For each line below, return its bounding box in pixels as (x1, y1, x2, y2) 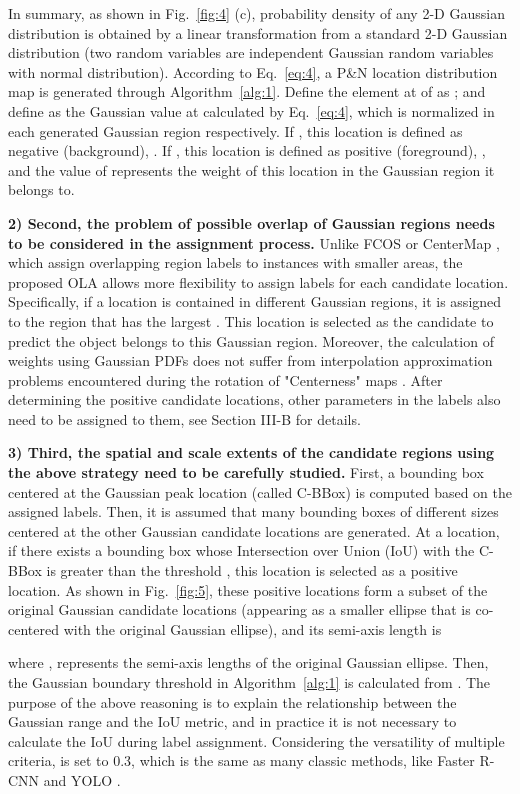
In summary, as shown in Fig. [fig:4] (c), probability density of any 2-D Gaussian (8, 3, 505, 23)
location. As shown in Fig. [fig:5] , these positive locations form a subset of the (8, 579, 488, 600)
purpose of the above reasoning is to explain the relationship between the (8, 691, 457, 712)
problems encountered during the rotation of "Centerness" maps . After (8, 369, 443, 390)
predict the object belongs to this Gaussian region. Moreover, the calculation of (8, 330, 494, 351)
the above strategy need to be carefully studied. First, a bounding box (8, 462, 484, 483)
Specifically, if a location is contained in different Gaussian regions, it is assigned (8, 291, 502, 312)
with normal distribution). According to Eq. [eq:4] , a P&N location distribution (8, 61, 498, 82)
